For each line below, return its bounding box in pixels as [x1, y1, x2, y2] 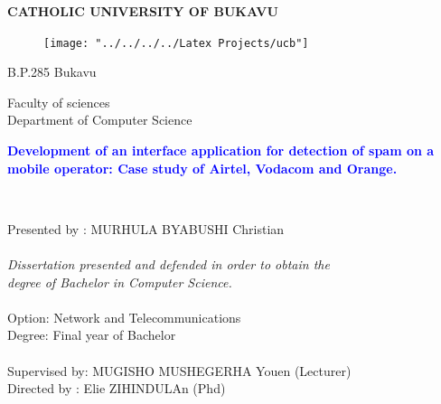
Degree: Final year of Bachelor [7, 325, 176, 344]
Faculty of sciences [7, 92, 110, 111]
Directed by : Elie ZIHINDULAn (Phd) [7, 379, 226, 398]
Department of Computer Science [7, 110, 192, 129]
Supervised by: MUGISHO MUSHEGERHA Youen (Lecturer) [7, 361, 352, 380]
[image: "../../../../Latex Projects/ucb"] [43, 36, 309, 50]
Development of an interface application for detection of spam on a [7, 141, 435, 160]
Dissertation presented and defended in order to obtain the [7, 255, 330, 273]
